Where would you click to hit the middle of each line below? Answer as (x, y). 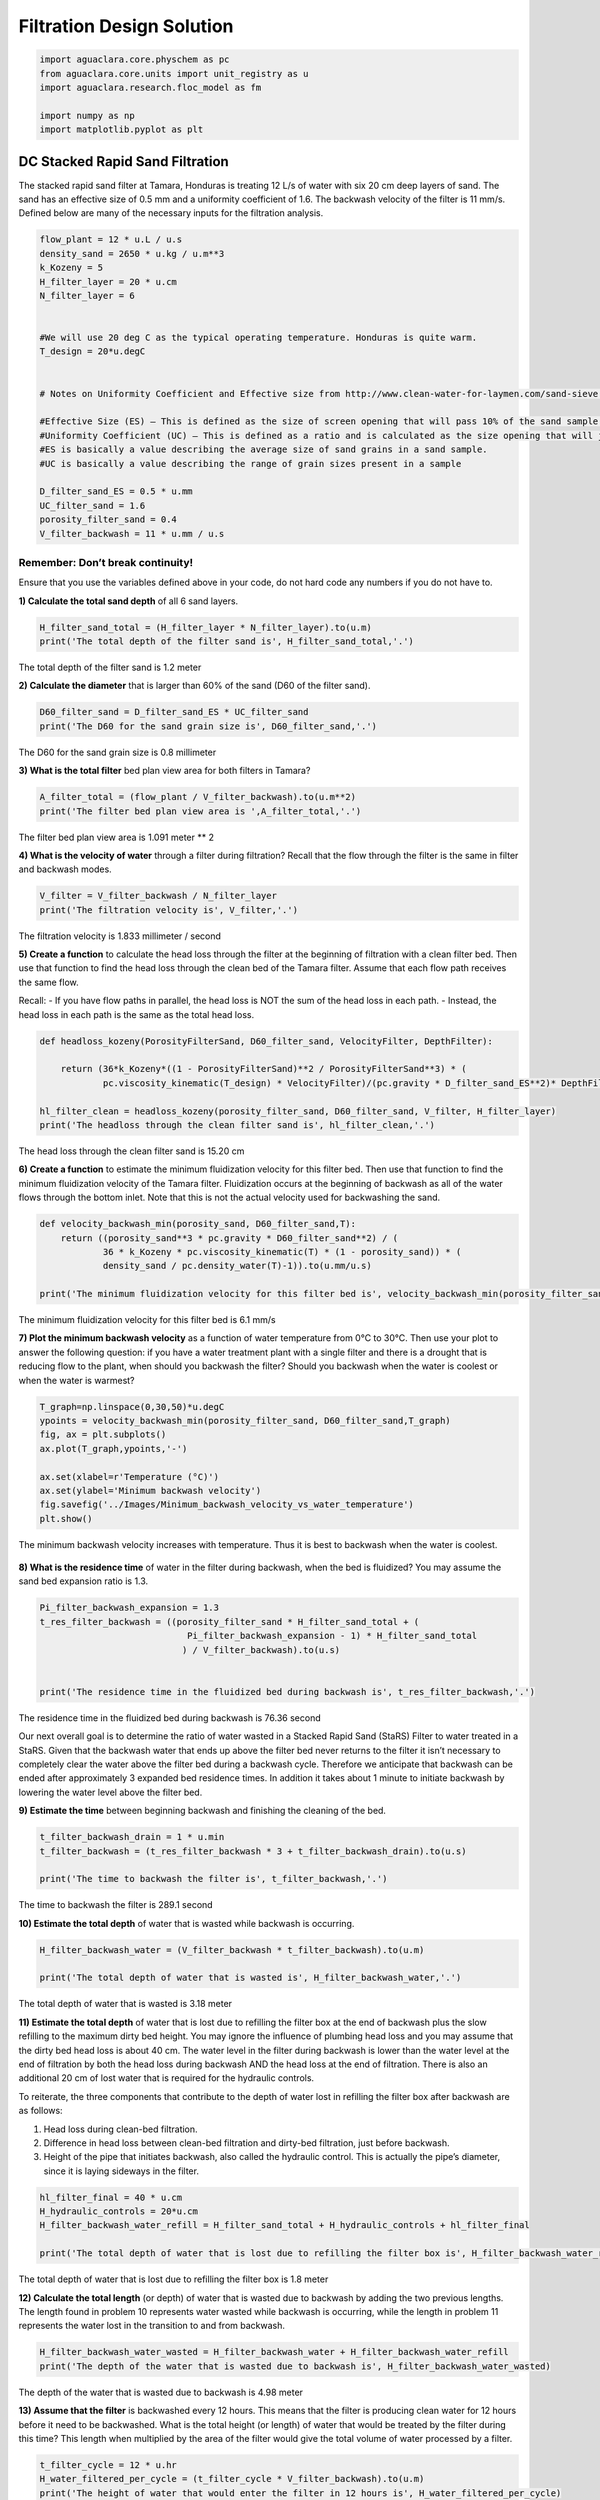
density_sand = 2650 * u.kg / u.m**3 (132, 253)
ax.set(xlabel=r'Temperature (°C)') (129, 1476)
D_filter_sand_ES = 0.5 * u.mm (116, 491)
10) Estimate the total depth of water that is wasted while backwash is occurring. (186, 1923)
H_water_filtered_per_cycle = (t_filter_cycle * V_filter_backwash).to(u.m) (232, 2479)
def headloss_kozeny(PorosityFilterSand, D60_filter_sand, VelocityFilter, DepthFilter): (266, 1041)
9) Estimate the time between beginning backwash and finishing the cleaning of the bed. (202, 1811)
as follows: (41, 2111)
